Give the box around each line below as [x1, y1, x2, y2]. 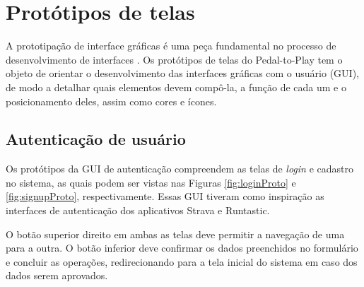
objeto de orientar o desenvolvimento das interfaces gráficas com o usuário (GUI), [6, 66, 359, 81]
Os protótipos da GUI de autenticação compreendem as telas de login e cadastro [6, 161, 353, 176]
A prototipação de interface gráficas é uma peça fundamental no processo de [6, 38, 336, 53]
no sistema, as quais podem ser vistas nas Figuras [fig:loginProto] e [6, 175, 296, 189]
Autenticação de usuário [6, 128, 186, 150]
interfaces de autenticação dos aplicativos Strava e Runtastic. [6, 203, 270, 218]
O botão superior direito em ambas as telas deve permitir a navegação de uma [6, 226, 345, 241]
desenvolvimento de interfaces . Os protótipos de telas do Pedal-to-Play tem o [6, 52, 343, 66]
